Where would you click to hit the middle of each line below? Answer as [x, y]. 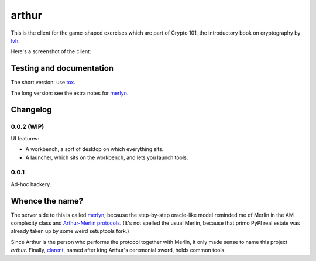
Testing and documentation [62, 68]
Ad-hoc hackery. [31, 184]
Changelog [31, 110]
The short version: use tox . [43, 83]
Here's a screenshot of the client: [51, 51]
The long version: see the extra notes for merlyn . [70, 93]
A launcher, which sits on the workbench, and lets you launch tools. [107, 157]
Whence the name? [47, 201]
